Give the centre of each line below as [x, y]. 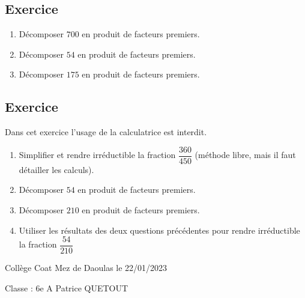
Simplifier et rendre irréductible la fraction [97, 155]
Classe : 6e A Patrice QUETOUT [67, 287]
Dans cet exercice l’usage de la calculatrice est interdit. [106, 132]
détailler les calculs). [56, 169]
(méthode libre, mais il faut [245, 155]
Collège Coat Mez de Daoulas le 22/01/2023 [86, 268]
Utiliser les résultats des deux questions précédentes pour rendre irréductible [159, 230]
